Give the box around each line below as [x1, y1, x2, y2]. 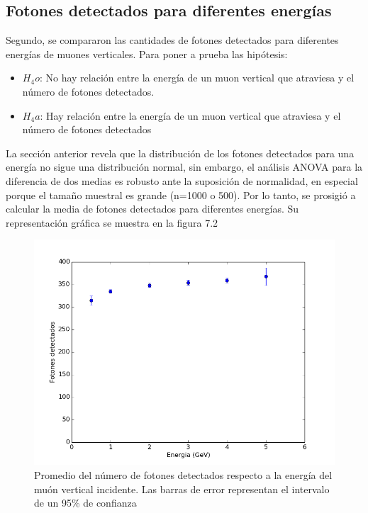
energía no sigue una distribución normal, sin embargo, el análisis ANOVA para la [6, 159, 363, 174]
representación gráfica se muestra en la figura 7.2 [6, 215, 218, 230]
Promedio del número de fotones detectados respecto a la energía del [34, 467, 333, 482]
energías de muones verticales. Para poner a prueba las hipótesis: [6, 46, 288, 61]
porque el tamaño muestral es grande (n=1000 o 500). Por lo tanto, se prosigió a [6, 187, 356, 202]
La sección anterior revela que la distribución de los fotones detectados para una [6, 145, 355, 160]
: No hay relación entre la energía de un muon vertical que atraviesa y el [39, 70, 355, 85]
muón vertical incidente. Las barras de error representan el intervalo [34, 481, 330, 496]
